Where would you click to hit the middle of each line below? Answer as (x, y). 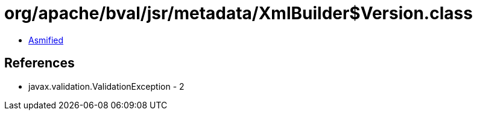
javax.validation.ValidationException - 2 (106, 86)
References (39, 63)
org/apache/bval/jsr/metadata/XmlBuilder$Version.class (238, 13)
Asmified (46, 40)
